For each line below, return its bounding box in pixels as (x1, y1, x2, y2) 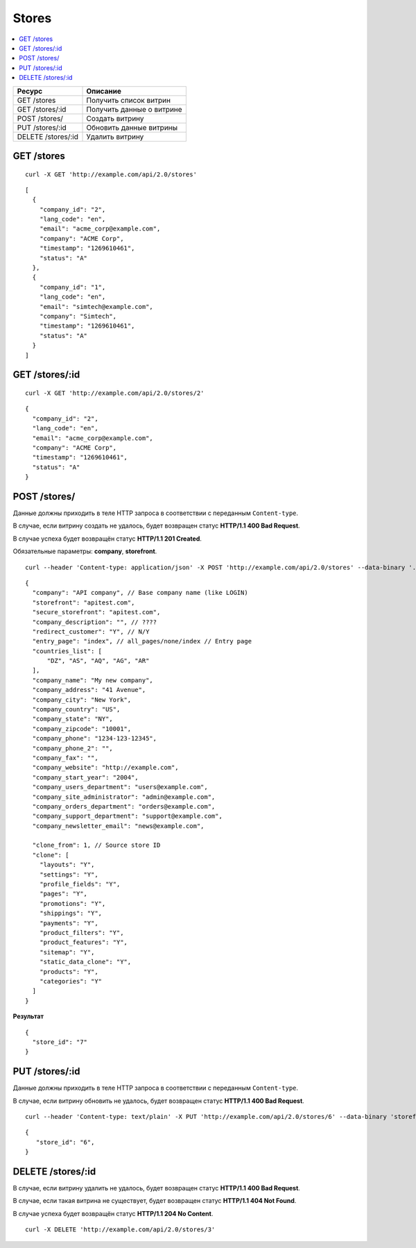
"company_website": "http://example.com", (32, 764, 180, 772)
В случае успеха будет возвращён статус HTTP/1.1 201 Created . (12, 534, 202, 543)
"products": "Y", (39, 968, 98, 975)
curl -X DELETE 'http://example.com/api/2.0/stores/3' (25, 1226, 216, 1233)
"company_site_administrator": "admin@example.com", (32, 793, 216, 801)
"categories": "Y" (39, 977, 103, 985)
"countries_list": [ (32, 647, 103, 655)
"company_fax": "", (32, 754, 98, 761)
